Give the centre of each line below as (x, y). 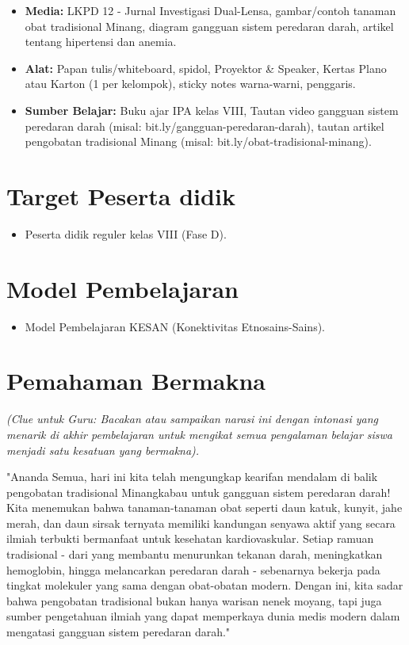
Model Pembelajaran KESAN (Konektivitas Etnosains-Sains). (175, 326)
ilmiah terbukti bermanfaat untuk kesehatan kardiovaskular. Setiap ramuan (190, 538)
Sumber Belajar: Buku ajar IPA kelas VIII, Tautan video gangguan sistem (212, 110)
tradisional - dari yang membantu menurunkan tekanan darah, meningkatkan (195, 554)
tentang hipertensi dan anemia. (101, 42)
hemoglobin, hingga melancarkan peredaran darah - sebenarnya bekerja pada (193, 569)
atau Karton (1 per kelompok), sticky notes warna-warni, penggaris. (190, 84)
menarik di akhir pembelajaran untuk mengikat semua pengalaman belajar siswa (200, 434)
